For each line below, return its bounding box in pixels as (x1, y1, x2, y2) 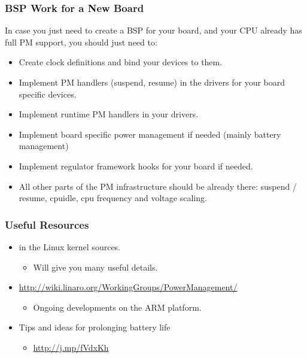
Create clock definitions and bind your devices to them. (19, 56, 223, 68)
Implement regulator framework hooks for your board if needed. (19, 159, 253, 172)
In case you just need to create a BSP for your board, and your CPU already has (5, 24, 302, 37)
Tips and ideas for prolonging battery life (19, 321, 171, 333)
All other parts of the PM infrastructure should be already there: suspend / (19, 180, 297, 192)
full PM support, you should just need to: (5, 35, 157, 48)
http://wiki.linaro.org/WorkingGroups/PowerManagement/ (19, 281, 238, 293)
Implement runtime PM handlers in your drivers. (19, 108, 199, 120)
